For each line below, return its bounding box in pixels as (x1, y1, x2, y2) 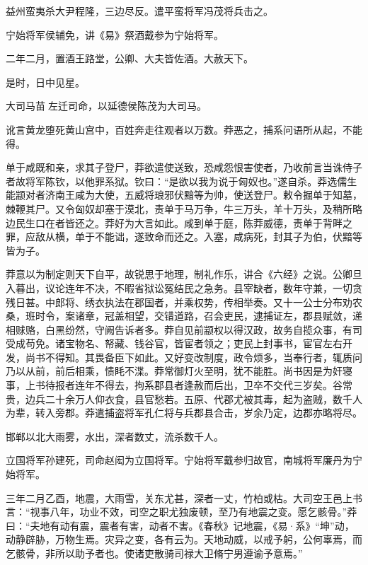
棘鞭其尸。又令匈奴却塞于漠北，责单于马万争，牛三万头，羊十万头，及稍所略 (6, 201, 362, 216)
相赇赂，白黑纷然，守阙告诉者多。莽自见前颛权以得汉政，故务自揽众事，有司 (6, 322, 362, 337)
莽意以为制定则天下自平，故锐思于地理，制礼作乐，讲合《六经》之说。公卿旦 (6, 267, 362, 281)
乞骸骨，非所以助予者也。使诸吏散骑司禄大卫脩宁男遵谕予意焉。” (6, 546, 303, 560)
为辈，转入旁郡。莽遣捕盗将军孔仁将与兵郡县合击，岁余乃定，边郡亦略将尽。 (6, 405, 362, 420)
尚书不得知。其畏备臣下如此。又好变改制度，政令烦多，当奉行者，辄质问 (25, 349, 362, 364)
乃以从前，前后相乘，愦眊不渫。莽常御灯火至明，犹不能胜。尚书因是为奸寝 (6, 363, 352, 378)
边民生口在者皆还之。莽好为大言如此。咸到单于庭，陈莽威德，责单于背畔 (6, 215, 343, 230)
